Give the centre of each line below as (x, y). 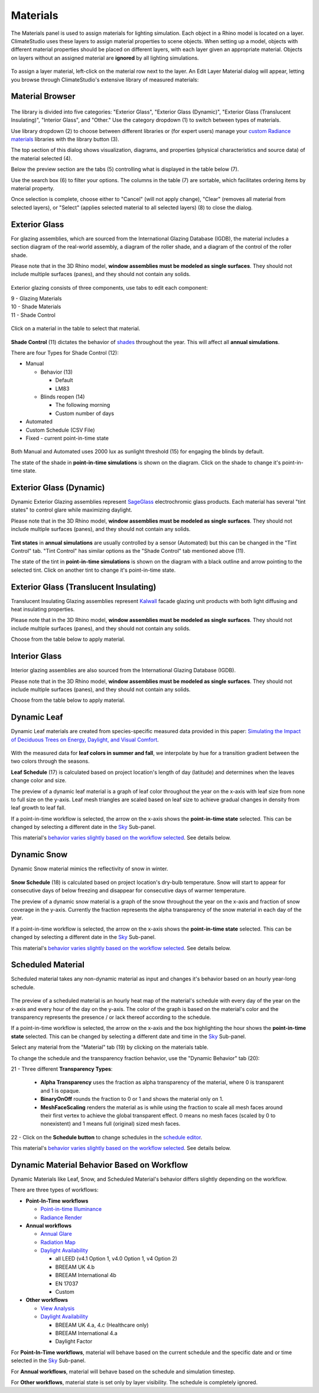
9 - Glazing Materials (36, 299)
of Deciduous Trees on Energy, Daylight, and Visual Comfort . (85, 740)
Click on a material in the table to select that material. (76, 329)
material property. (33, 189)
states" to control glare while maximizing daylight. (71, 510)
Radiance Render (61, 1217)
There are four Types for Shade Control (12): (65, 353)
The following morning (83, 405)
